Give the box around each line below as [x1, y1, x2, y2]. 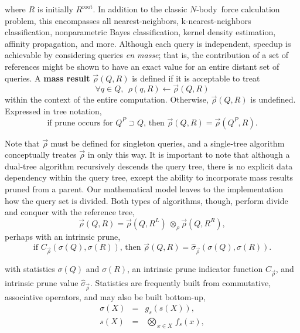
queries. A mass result [5, 72, 90, 84]
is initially [37, 3, 73, 15]
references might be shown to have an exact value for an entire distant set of [5, 60, 279, 72]
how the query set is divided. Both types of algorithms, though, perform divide [5, 194, 288, 206]
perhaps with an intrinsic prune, [5, 230, 121, 242]
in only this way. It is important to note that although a [87, 148, 290, 161]
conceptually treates [5, 148, 77, 161]
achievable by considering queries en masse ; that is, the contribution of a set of [5, 49, 289, 61]
